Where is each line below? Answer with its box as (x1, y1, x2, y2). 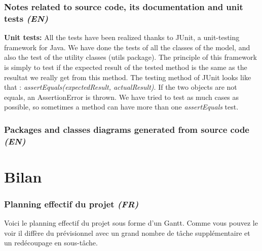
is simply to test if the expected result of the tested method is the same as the (4, 61, 247, 72)
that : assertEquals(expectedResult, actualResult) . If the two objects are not (4, 82, 237, 92)
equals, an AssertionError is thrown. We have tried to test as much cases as (4, 91, 239, 102)
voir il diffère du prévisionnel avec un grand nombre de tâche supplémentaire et (4, 227, 250, 238)
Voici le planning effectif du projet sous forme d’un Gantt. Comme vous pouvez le (4, 218, 258, 228)
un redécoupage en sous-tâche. (4, 237, 98, 248)
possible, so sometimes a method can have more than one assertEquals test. (4, 101, 239, 112)
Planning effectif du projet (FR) (4, 197, 139, 210)
